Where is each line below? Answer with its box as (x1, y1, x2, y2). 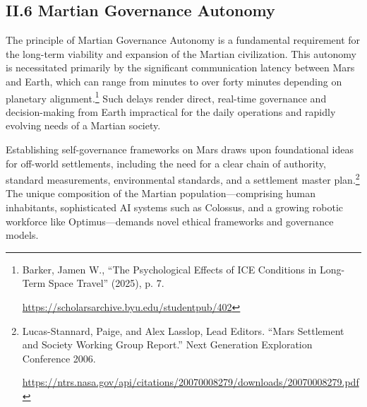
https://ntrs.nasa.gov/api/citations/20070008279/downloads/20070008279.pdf (22, 374, 359, 389)
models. (6, 228, 39, 242)
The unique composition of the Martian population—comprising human (6, 186, 315, 201)
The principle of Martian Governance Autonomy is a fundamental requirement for (6, 33, 361, 47)
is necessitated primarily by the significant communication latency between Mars (6, 60, 355, 75)
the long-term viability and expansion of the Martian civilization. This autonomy (6, 46, 356, 61)
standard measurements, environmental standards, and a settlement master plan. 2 (6, 170, 360, 187)
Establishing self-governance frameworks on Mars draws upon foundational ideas (6, 142, 354, 157)
